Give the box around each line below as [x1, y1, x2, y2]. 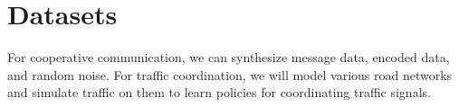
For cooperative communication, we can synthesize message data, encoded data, [7, 48, 450, 67]
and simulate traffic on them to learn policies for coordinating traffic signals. [7, 83, 431, 102]
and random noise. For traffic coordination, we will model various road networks [7, 65, 453, 84]
